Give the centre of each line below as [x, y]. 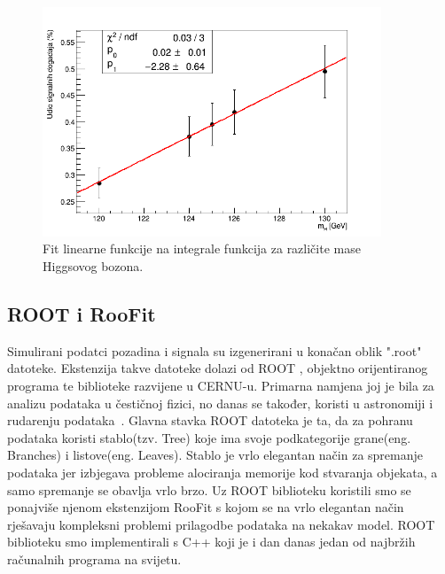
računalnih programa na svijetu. [94, 558]
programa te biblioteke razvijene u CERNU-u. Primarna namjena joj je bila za [221, 385]
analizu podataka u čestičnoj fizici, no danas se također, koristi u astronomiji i [220, 403]
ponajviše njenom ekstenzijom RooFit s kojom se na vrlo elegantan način [206, 507]
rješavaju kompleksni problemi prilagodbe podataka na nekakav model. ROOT [221, 524]
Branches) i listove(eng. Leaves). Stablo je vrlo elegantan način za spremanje [215, 455]
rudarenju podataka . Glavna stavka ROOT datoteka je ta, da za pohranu [210, 420]
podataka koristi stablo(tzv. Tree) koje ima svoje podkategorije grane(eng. [209, 437]
